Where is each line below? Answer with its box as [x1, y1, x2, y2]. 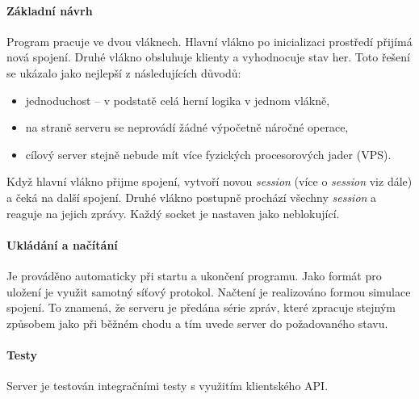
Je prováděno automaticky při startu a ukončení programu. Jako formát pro [6, 267, 382, 283]
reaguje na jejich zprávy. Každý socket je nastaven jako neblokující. [6, 204, 340, 221]
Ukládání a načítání [6, 236, 118, 253]
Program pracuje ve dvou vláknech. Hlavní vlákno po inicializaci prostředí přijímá [6, 32, 413, 49]
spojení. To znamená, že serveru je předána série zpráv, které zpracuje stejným [6, 299, 396, 316]
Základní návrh [6, 2, 93, 19]
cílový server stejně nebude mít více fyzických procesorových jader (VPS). [25, 145, 392, 162]
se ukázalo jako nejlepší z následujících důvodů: [6, 64, 241, 81]
